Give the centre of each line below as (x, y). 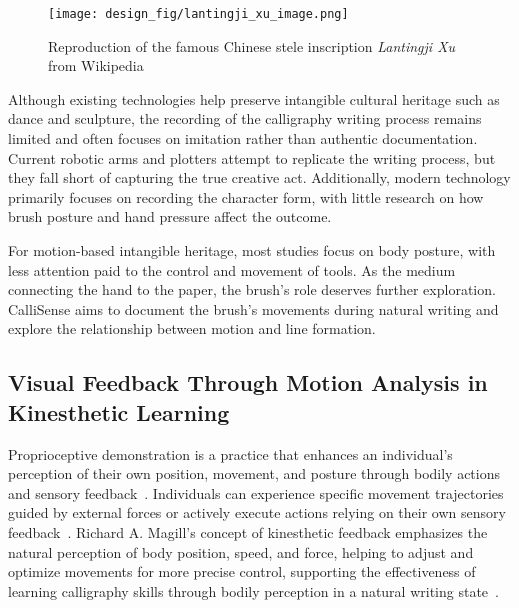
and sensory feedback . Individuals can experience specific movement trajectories (256, 492)
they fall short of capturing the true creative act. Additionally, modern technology (259, 177)
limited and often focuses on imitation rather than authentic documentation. (243, 138)
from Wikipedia (96, 65)
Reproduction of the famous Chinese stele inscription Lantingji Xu (252, 45)
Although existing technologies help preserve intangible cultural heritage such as (254, 98)
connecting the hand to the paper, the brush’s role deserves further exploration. (252, 289)
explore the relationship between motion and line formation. (192, 328)
